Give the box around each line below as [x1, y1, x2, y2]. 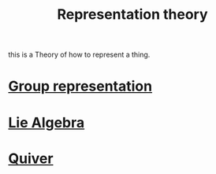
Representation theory [57, 6, 208, 24]
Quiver [8, 150, 54, 167]
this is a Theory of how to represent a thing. [8, 50, 151, 60]
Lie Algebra [8, 113, 85, 131]
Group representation [8, 77, 152, 95]
